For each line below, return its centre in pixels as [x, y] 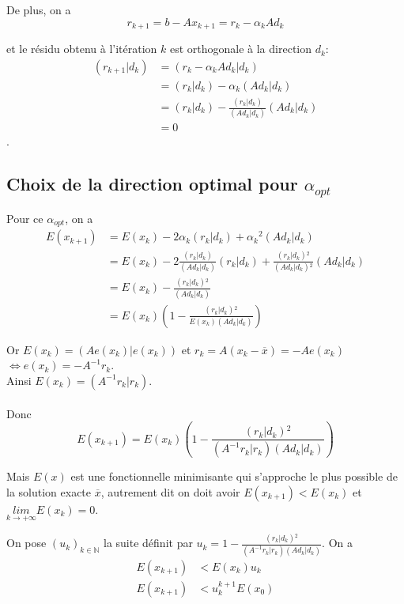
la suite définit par [148, 543]
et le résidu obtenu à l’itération [82, 49]
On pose [26, 543]
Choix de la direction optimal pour [152, 184]
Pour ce [25, 218]
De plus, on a [39, 9]
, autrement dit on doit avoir [170, 491]
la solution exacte [49, 491]
